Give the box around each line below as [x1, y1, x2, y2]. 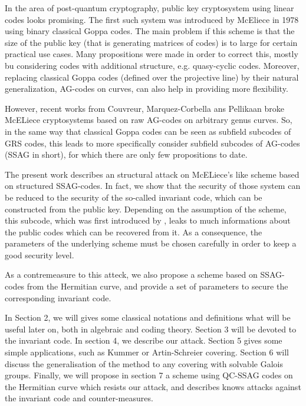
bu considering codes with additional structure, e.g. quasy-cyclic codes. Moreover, [5, 59, 300, 71]
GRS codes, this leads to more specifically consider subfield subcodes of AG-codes [5, 137, 300, 149]
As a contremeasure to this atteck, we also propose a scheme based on [5, 268, 258, 281]
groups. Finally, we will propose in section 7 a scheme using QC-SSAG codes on [5, 369, 293, 381]
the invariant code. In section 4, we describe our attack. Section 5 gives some [5, 334, 282, 347]
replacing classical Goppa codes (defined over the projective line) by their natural [5, 71, 299, 83]
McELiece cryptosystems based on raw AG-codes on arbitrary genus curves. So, [5, 114, 292, 126]
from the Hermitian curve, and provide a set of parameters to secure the [27, 280, 288, 292]
